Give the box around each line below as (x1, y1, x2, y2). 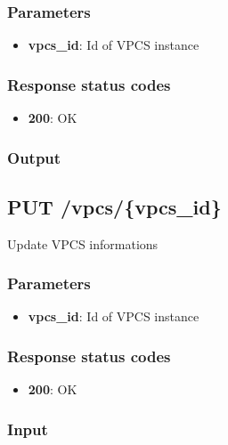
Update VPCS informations (7, 234, 159, 253)
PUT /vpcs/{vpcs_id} (7, 192, 222, 220)
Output (7, 146, 61, 168)
